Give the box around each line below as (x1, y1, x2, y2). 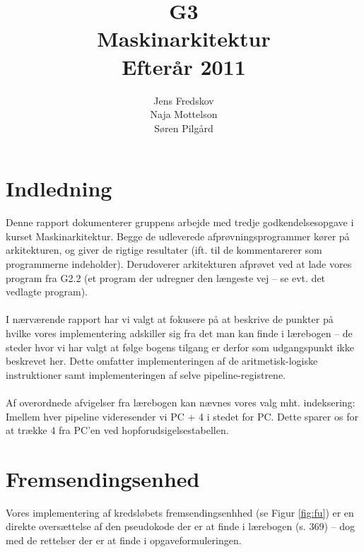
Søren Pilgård (154, 120, 213, 135)
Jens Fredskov (153, 93, 214, 107)
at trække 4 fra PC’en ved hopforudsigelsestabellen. (6, 423, 229, 438)
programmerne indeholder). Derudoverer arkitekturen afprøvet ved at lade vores (6, 257, 352, 271)
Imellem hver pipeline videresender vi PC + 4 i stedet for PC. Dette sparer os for (6, 409, 358, 423)
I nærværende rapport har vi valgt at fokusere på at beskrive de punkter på (6, 312, 334, 327)
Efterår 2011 (122, 52, 246, 81)
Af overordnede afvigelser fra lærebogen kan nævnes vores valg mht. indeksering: (6, 394, 356, 409)
